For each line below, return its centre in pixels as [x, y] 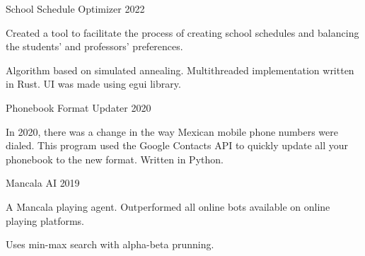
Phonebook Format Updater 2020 [79, 107]
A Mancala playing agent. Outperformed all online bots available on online [168, 206]
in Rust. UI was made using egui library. [93, 84]
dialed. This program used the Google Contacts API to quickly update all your [177, 145]
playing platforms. [45, 220]
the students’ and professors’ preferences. [94, 46]
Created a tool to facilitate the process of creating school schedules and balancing [182, 32]
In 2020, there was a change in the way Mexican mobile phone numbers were [172, 131]
